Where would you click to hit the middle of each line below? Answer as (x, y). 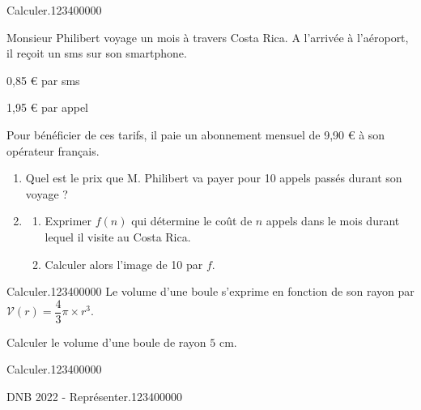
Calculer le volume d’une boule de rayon (106, 342)
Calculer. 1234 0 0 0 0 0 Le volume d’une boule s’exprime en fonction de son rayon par (210, 291)
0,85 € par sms (43, 80)
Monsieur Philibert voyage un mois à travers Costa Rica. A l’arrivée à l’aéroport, (208, 37)
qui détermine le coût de (192, 221)
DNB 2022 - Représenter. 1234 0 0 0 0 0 (94, 396)
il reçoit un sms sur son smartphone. (97, 53)
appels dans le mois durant (333, 221)
